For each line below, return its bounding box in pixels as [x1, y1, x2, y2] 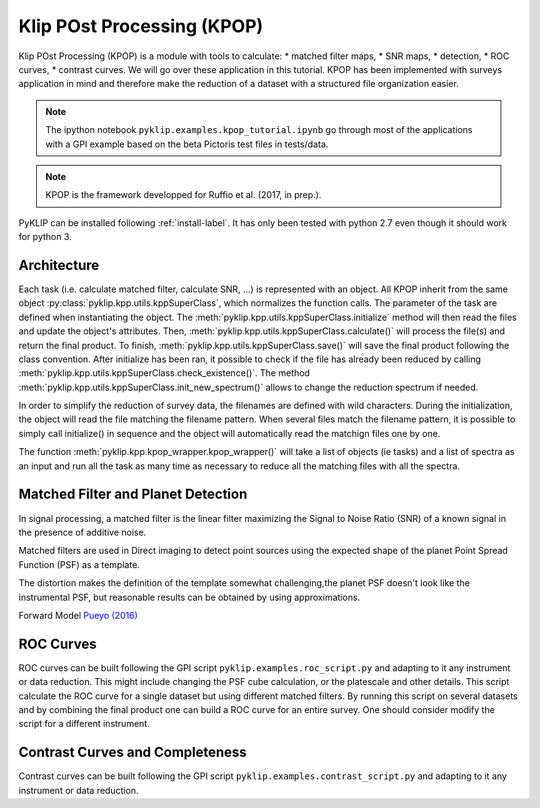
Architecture [18, 256, 100, 274]
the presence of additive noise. [18, 526, 147, 538]
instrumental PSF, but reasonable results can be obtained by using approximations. [18, 591, 361, 603]
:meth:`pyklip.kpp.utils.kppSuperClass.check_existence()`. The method [18, 367, 310, 379]
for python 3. [18, 231, 72, 243]
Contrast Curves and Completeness [18, 744, 247, 761]
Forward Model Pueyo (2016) [18, 609, 139, 621]
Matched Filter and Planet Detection [18, 486, 248, 503]
